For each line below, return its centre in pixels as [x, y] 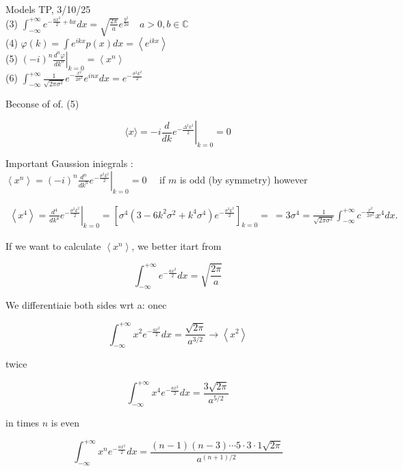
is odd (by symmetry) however [244, 179]
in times [23, 423]
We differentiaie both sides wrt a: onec [86, 305]
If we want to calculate [53, 246]
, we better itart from [177, 246]
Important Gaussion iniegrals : [69, 163]
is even [65, 423]
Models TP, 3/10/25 [48, 9]
